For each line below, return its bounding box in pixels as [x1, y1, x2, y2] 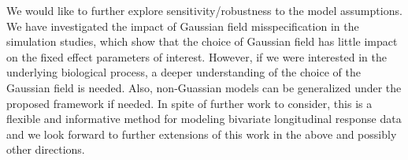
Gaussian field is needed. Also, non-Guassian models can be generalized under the [6, 79, 402, 95]
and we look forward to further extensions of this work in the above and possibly [6, 125, 397, 142]
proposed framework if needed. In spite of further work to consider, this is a [6, 95, 373, 111]
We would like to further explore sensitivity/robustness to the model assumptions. [6, 2, 402, 18]
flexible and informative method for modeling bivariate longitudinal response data [6, 110, 402, 127]
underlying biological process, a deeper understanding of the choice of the [6, 64, 361, 80]
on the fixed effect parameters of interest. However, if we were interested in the [6, 48, 387, 65]
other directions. [6, 141, 85, 158]
